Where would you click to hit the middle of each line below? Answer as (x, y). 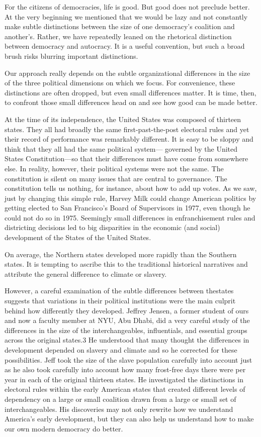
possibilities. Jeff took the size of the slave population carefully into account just (128, 359)
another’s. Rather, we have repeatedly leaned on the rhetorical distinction (118, 36)
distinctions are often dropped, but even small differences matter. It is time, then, (130, 92)
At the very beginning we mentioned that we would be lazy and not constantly (126, 16)
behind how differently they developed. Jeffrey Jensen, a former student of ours (127, 310)
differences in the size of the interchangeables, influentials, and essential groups (126, 330)
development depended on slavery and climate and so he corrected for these (121, 350)
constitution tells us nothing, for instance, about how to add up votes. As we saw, (131, 188)
